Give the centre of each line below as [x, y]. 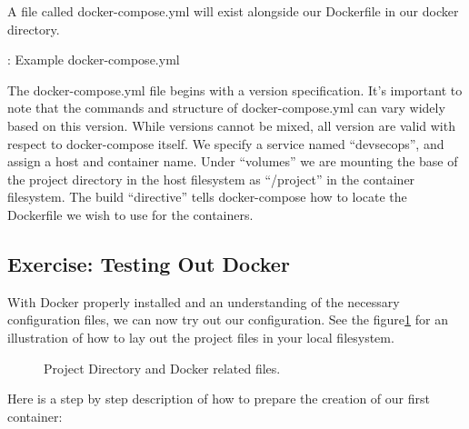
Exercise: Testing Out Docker [149, 263]
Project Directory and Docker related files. [162, 368]
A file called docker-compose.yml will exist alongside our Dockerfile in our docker [233, 11]
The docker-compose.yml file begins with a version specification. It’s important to [235, 90]
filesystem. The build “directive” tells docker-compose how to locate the [207, 197]
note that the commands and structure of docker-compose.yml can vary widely [226, 108]
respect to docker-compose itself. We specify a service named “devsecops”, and [226, 143]
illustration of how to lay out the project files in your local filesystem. [201, 337]
